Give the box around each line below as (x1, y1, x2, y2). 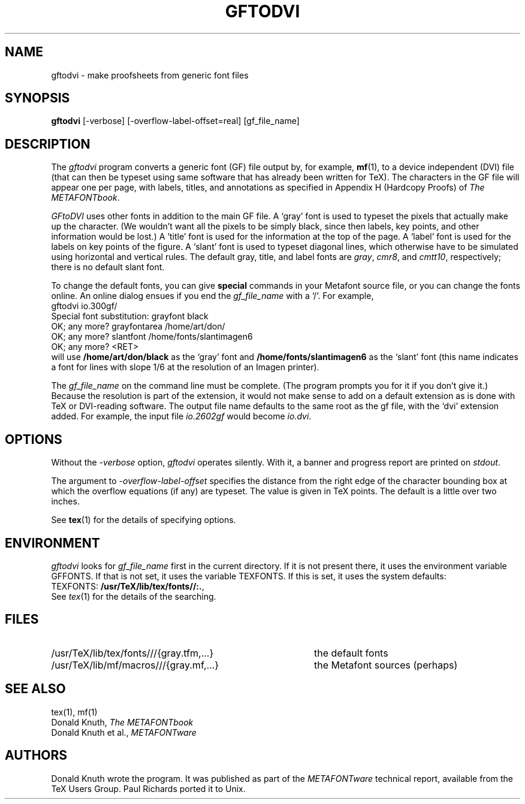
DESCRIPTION (5, 136, 90, 152)
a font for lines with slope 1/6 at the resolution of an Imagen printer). (51, 362, 319, 373)
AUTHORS (5, 748, 68, 763)
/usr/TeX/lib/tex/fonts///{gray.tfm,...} (51, 646, 214, 659)
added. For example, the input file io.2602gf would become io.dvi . (51, 411, 312, 422)
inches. (51, 496, 80, 507)
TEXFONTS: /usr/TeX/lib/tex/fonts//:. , (51, 581, 204, 591)
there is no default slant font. (51, 262, 165, 273)
